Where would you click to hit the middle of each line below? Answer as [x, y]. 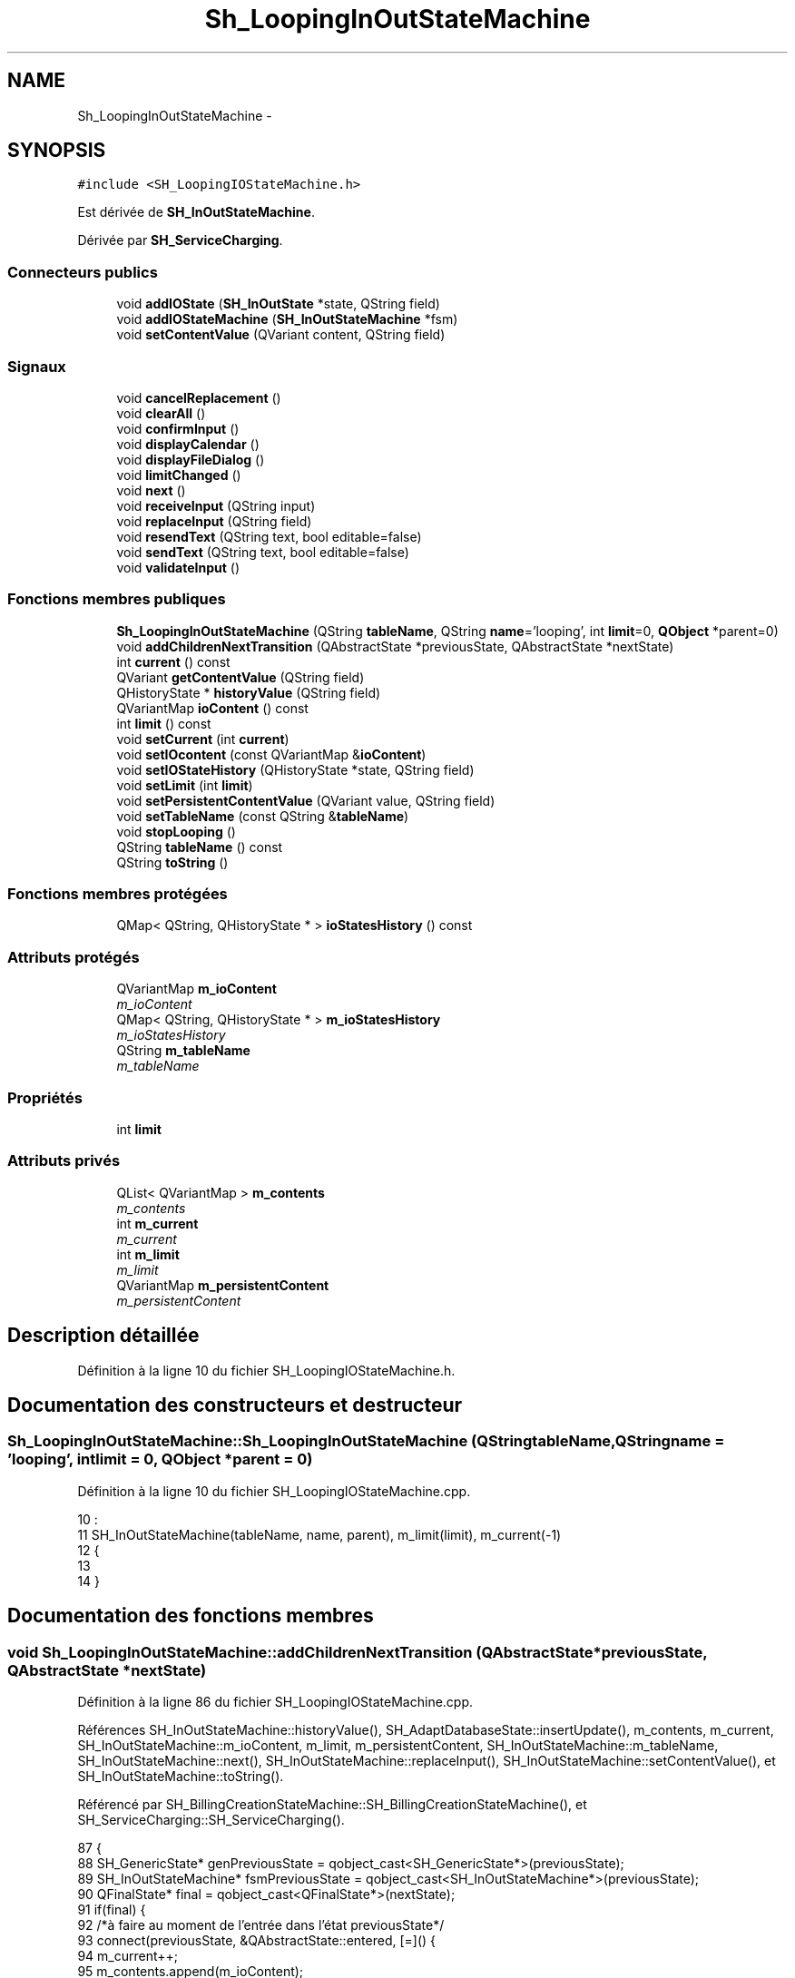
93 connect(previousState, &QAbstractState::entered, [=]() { [257, 1940]
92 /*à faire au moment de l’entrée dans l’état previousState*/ [261, 1924]
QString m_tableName [183, 1051]
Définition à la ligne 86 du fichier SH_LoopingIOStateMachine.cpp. [275, 1701]
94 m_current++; [128, 1955]
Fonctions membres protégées [118, 894]
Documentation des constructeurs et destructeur [235, 1405]
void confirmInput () [178, 428]
